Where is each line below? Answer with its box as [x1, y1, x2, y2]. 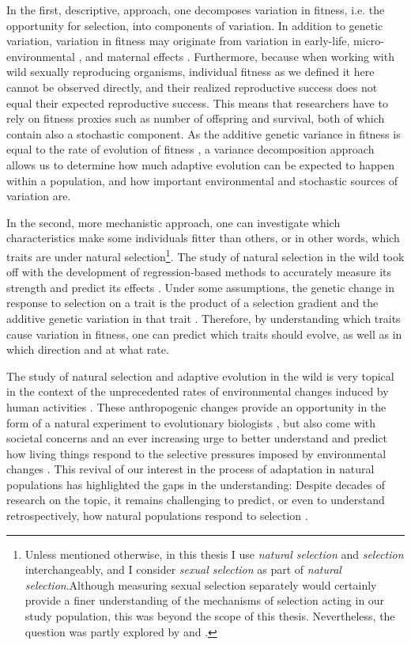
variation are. [6, 188, 71, 204]
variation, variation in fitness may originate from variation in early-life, [6, 32, 350, 49]
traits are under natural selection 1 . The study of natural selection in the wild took [6, 245, 405, 264]
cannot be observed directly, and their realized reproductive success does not [6, 78, 378, 95]
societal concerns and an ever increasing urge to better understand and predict [6, 430, 388, 446]
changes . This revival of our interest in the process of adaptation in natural [6, 461, 375, 477]
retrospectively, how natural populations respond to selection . [6, 507, 308, 524]
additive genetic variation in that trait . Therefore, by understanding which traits [6, 309, 401, 326]
